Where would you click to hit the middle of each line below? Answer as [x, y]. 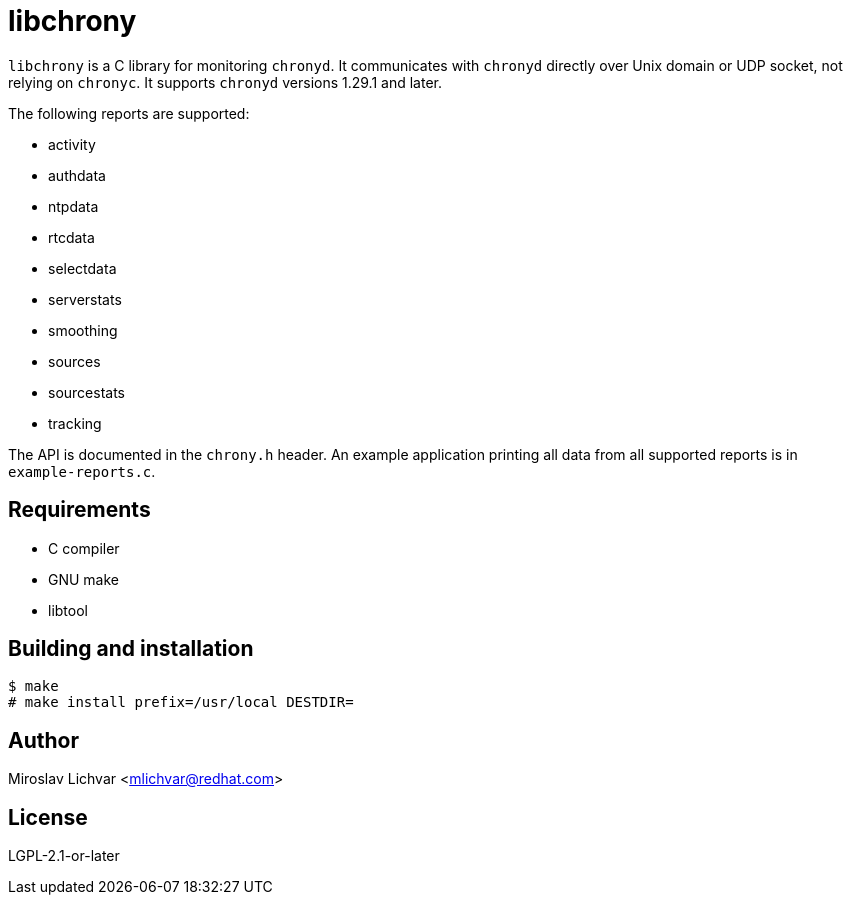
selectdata [82, 268]
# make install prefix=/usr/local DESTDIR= [181, 702]
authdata [77, 175]
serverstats [85, 299]
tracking [75, 423]
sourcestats [86, 392]
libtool [68, 610]
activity [72, 144]
